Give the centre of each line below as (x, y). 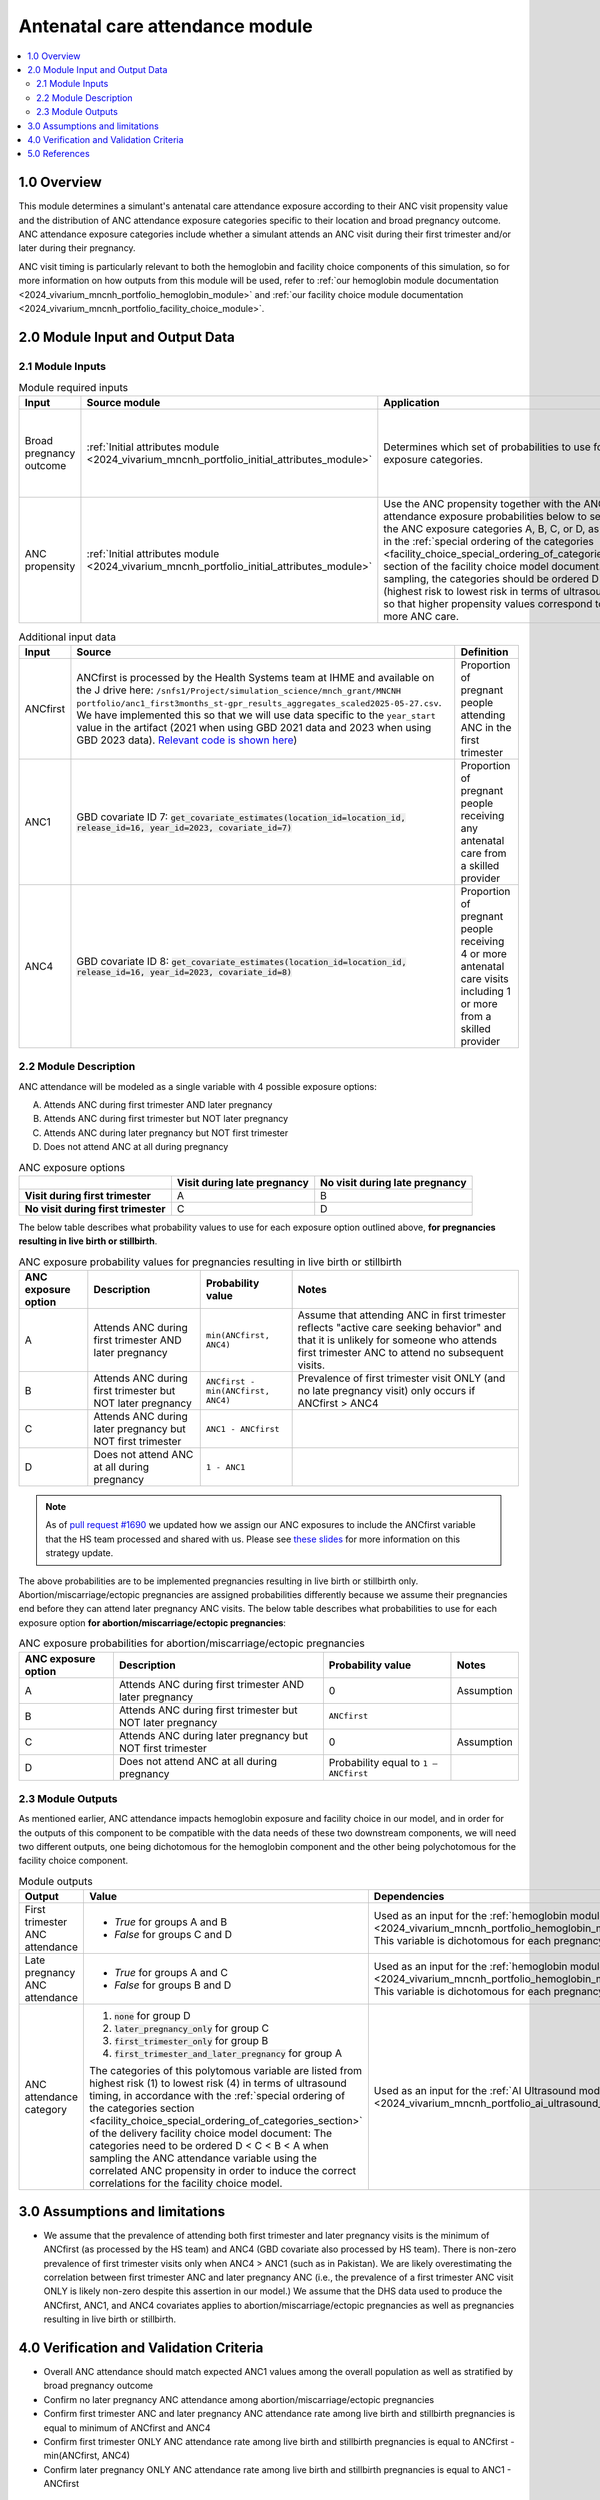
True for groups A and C (171, 1973)
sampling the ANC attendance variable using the (202, 2158)
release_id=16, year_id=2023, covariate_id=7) (184, 828)
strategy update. (79, 1553)
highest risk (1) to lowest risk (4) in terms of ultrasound (217, 2083)
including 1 (485, 991)
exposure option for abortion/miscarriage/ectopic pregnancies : (152, 1622)
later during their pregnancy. (77, 248)
